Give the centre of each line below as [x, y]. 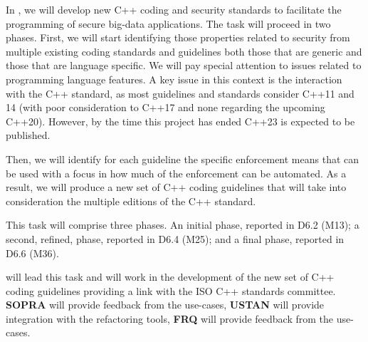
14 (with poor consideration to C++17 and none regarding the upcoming [165, 107]
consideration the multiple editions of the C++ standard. [131, 201]
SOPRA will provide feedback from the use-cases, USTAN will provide [165, 305]
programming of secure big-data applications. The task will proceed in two [168, 23]
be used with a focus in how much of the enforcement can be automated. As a [176, 173]
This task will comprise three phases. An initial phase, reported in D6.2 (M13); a [183, 225]
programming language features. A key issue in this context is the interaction [174, 79]
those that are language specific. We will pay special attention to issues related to [184, 65]
